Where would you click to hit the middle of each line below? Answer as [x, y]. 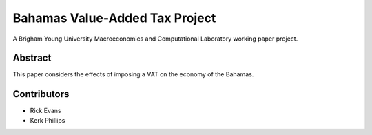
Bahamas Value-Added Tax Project [114, 18]
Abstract [32, 58]
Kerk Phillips [48, 120]
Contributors [41, 94]
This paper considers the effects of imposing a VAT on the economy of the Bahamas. [133, 74]
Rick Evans [45, 111]
